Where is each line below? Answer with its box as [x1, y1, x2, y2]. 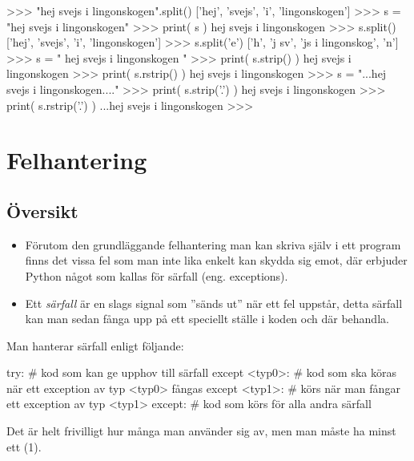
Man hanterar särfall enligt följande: [6, 337, 184, 354]
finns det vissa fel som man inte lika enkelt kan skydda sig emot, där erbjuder [25, 252, 408, 269]
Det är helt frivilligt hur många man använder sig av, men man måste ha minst [6, 423, 396, 439]
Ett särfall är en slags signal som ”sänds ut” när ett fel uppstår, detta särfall [25, 294, 403, 311]
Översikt [6, 198, 78, 223]
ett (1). [6, 438, 42, 455]
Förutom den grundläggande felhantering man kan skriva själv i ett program [25, 236, 401, 253]
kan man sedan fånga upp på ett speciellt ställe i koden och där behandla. [25, 310, 389, 327]
